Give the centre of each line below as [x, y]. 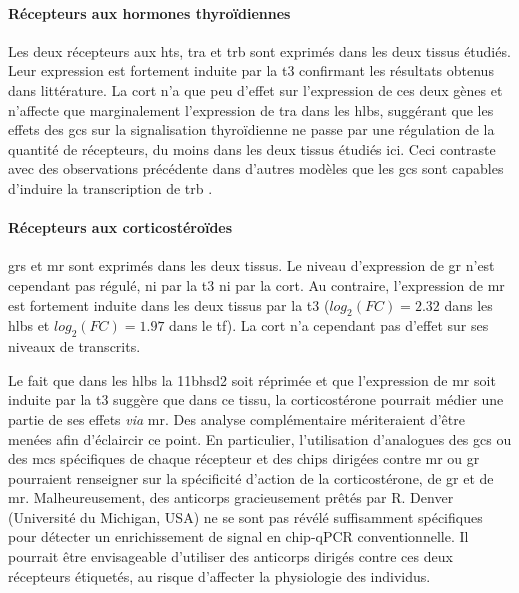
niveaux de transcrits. [74, 346]
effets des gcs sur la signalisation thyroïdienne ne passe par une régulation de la [251, 129]
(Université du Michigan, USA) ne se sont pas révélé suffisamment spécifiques [245, 516]
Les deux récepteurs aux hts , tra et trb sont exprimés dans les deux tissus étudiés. [259, 50]
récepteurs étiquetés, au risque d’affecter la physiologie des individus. [219, 575]
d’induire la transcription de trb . [110, 187]
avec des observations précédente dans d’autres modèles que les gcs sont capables [256, 168]
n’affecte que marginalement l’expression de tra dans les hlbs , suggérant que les [251, 109]
